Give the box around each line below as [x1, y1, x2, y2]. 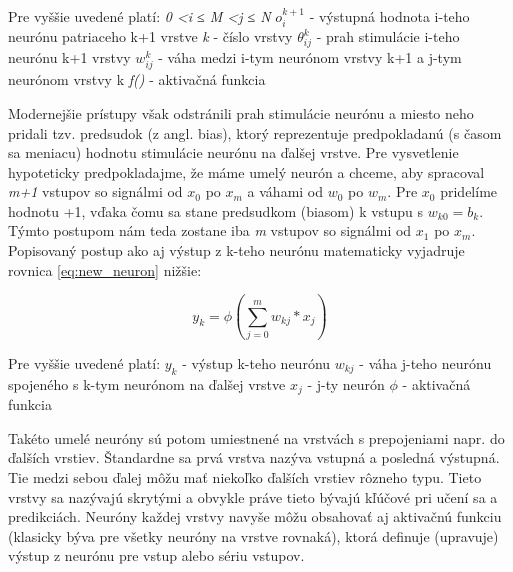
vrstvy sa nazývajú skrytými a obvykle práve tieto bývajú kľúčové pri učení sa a [8, 486, 498, 507]
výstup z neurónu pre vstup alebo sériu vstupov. [8, 545, 305, 566]
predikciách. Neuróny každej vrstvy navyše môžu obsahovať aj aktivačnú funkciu [8, 506, 502, 527]
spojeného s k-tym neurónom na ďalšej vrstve [8, 373, 286, 394]
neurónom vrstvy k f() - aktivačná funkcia [8, 69, 266, 90]
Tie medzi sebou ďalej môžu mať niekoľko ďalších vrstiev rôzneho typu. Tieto [8, 467, 482, 487]
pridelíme [440, 181, 498, 202]
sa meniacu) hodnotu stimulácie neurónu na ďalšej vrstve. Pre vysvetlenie [8, 142, 459, 163]
